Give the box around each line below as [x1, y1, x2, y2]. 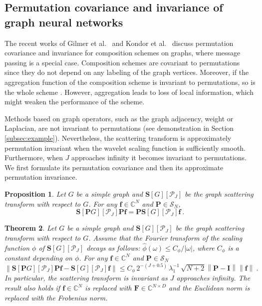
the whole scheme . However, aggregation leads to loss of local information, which [4, 86, 254, 97]
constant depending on [4, 252, 72, 263]
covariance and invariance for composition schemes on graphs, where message [4, 47, 241, 58]
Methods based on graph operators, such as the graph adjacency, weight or [4, 113, 234, 123]
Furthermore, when [4, 152, 63, 163]
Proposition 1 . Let [4, 188, 66, 199]
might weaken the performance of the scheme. [4, 96, 145, 107]
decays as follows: [86, 242, 140, 253]
